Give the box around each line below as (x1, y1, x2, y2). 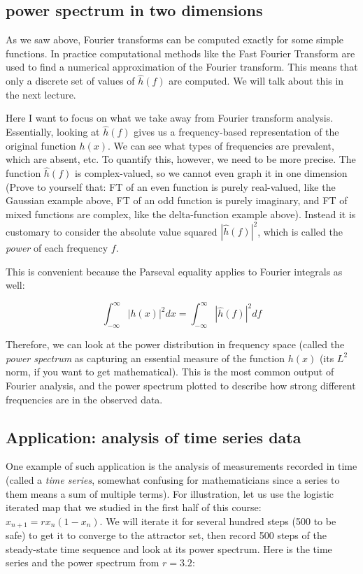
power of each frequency (6, 241, 108, 255)
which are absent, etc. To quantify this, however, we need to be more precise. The (6, 152, 356, 166)
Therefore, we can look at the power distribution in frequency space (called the (6, 337, 345, 352)
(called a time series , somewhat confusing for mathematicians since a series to (6, 472, 340, 487)
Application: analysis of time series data (6, 426, 301, 447)
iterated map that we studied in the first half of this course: (6, 500, 262, 515)
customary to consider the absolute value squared (6, 224, 218, 238)
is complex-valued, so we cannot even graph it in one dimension (74, 166, 348, 180)
